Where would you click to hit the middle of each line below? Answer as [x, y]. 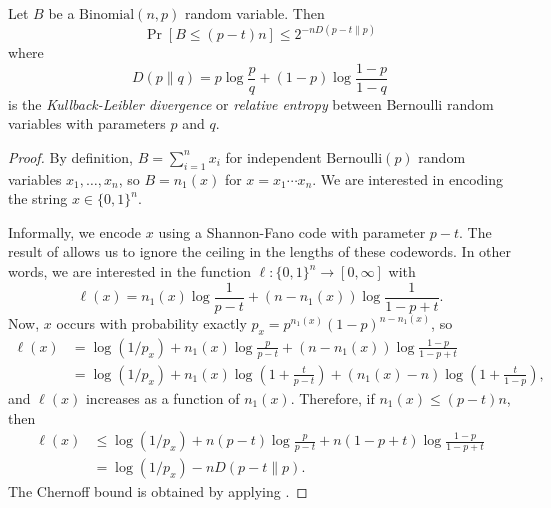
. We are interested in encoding [408, 178]
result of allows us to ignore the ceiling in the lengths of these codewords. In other [260, 251]
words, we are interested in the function [129, 271]
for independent [273, 156]
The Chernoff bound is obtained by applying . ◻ [158, 491]
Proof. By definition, [70, 156]
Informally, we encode [75, 231]
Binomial [107, 15]
